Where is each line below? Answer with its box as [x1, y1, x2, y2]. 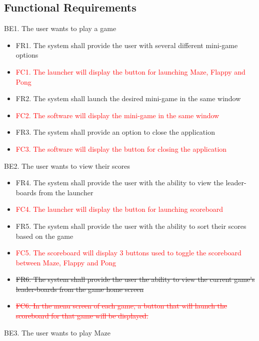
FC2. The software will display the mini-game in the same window [15, 110, 219, 120]
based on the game [15, 230, 73, 241]
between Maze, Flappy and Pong [15, 257, 116, 267]
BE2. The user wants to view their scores [4, 160, 130, 171]
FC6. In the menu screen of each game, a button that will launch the [15, 300, 227, 311]
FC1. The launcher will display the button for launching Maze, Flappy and [15, 66, 245, 77]
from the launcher [38, 187, 93, 197]
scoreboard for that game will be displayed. [15, 310, 148, 321]
